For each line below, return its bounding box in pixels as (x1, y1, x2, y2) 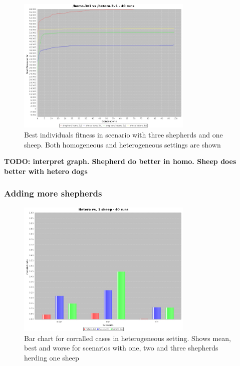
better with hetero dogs (4, 165, 88, 176)
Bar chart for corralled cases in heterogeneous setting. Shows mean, (24, 332, 231, 343)
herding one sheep (24, 352, 79, 362)
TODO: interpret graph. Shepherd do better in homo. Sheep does (4, 156, 236, 166)
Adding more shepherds (4, 187, 102, 199)
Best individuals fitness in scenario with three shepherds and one (24, 129, 223, 140)
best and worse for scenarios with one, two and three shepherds (24, 342, 218, 353)
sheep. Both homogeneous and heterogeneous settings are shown (24, 139, 221, 149)
